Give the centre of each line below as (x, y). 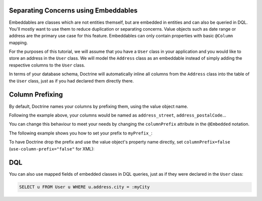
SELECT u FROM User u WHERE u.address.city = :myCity (84, 187)
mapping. (18, 42)
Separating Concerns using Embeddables (73, 10)
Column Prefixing (36, 95)
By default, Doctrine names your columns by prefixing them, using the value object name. (98, 106)
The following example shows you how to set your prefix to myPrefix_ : (81, 133)
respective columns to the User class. (47, 65)
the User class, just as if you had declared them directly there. (71, 81)
